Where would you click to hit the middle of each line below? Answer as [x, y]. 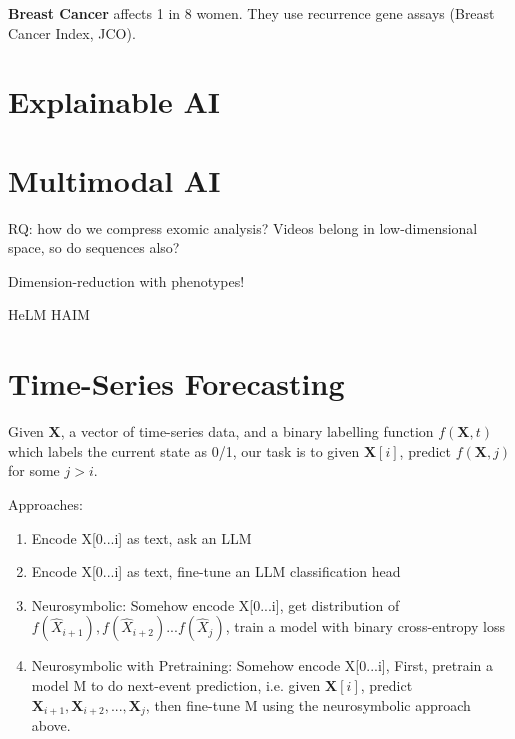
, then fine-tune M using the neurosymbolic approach [308, 704]
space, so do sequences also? [94, 247]
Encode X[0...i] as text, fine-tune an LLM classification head [216, 571]
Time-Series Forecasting [176, 383]
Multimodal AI [114, 179]
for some [34, 470]
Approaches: [45, 503]
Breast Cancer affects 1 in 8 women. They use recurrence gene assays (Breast [251, 13]
